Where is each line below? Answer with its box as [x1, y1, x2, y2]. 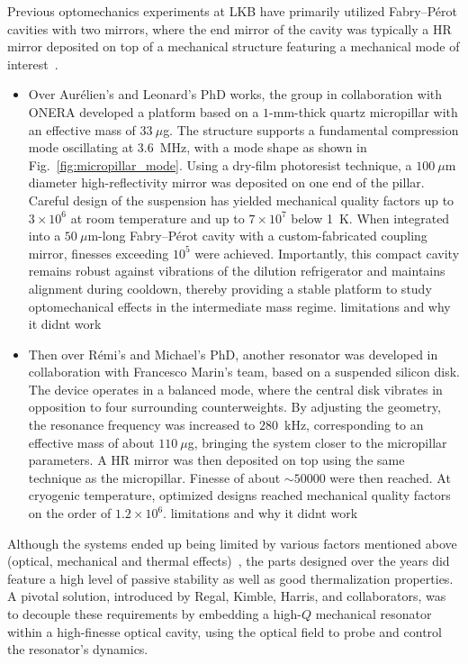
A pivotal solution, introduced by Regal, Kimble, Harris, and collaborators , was [7, 587, 446, 605]
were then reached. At [329, 468, 451, 487]
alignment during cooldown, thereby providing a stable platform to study [28, 278, 432, 297]
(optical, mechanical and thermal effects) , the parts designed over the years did [7, 551, 450, 570]
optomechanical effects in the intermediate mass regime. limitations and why [28, 296, 451, 315]
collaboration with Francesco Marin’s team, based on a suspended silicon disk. [28, 362, 461, 381]
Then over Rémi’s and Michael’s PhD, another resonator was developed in [28, 344, 438, 363]
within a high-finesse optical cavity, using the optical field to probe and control [7, 622, 442, 641]
